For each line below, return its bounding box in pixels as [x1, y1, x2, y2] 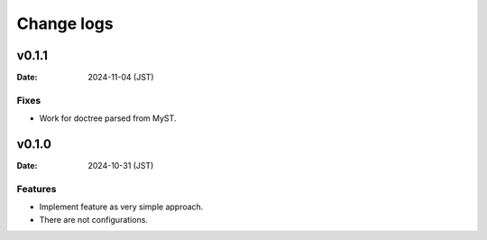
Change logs [16, 14, 114, 33]
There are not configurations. [39, 214, 149, 225]
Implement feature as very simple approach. [39, 201, 204, 212]
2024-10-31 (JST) [87, 161, 154, 171]
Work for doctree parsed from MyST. [39, 113, 177, 124]
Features [16, 182, 57, 195]
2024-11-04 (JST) [87, 72, 154, 83]
